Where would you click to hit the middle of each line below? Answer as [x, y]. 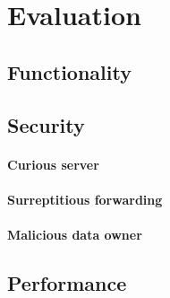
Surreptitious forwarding [85, 199]
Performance [67, 282]
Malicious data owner [75, 234]
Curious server [53, 164]
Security [46, 124]
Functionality [69, 71]
